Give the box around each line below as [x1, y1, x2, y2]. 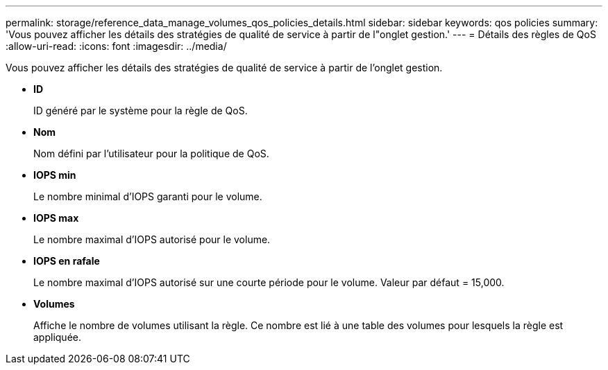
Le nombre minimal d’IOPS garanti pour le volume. [33, 191, 262, 202]
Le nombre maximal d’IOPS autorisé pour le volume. [33, 234, 271, 245]
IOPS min [33, 169, 76, 181]
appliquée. [33, 331, 81, 343]
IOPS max [33, 212, 79, 224]
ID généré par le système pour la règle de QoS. [33, 105, 248, 116]
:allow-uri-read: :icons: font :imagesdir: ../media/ [6, 40, 227, 52]
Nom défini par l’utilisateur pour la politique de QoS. [33, 148, 269, 159]
